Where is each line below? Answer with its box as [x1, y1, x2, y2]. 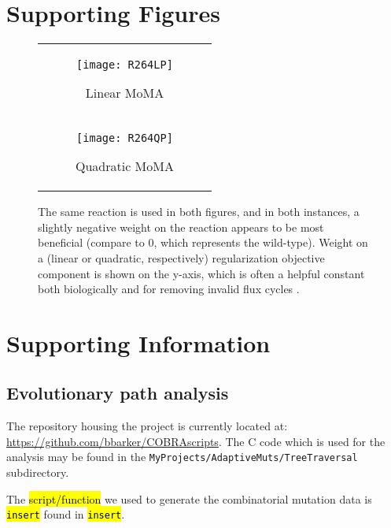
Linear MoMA [85, 84, 164, 102]
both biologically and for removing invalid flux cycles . [38, 281, 300, 297]
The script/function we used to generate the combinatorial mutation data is [6, 490, 372, 507]
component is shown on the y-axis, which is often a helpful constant [38, 265, 365, 281]
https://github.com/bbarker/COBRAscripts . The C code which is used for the [6, 433, 385, 449]
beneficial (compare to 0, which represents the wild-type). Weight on [38, 234, 368, 251]
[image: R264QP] [76, 132, 173, 145]
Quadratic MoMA [76, 157, 174, 176]
